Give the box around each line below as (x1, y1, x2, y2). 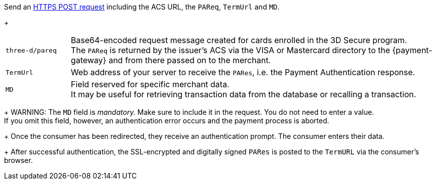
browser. (4, 156, 33, 164)
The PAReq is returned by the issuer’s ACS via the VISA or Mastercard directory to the (71, 45, 390, 55)
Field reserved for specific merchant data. (71, 79, 230, 89)
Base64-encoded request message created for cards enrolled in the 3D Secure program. (71, 35, 407, 45)
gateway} (71, 55, 106, 65)
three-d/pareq (6, 46, 57, 54)
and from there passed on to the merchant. (108, 55, 271, 65)
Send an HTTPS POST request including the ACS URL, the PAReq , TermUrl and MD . (4, 3, 280, 11)
